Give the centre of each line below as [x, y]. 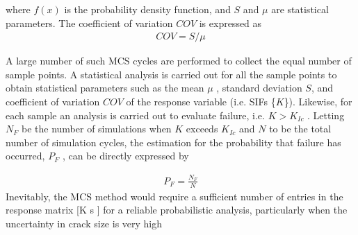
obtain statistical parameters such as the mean [105, 88]
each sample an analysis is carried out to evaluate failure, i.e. [135, 115]
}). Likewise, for [318, 101]
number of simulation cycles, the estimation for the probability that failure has [173, 142]
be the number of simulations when [97, 129]
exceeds [202, 129]
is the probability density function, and [147, 9]
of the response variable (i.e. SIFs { [201, 101]
